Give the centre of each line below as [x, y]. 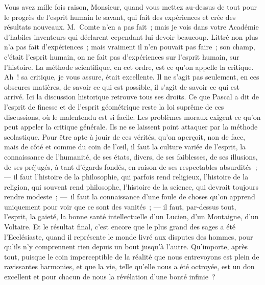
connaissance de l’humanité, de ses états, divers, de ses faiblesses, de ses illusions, [131, 156]
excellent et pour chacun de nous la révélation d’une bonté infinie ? [110, 277]
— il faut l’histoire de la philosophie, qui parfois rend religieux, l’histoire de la [126, 177]
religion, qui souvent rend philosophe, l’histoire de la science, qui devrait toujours [131, 186]
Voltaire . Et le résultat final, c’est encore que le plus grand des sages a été [120, 227]
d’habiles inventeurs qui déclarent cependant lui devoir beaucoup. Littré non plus [131, 36]
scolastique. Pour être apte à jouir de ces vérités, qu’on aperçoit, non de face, [125, 136]
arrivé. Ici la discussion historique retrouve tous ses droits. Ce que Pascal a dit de [131, 97]
